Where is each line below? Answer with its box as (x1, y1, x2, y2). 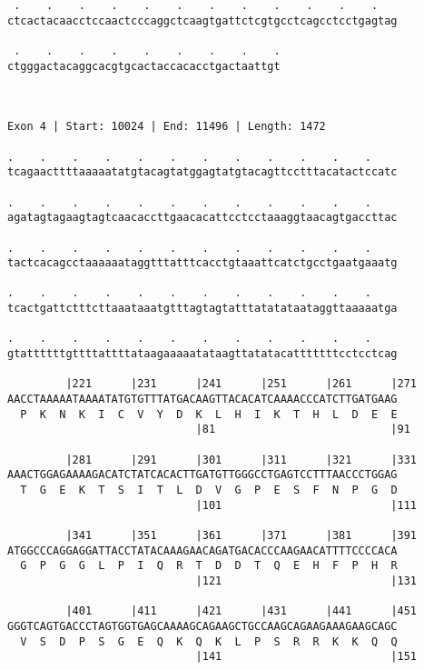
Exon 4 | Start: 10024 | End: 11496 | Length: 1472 (7, 120, 326, 134)
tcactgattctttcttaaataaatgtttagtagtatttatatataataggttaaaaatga (7, 302, 398, 315)
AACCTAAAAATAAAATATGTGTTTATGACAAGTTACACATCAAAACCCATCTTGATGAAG (7, 393, 398, 406)
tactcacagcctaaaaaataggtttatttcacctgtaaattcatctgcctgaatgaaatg (7, 256, 398, 270)
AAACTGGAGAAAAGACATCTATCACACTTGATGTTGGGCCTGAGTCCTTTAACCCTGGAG (7, 468, 398, 482)
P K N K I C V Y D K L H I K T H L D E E (20, 407, 398, 421)
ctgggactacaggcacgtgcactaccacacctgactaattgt (7, 59, 281, 73)
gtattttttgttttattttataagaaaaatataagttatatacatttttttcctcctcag (7, 347, 398, 361)
